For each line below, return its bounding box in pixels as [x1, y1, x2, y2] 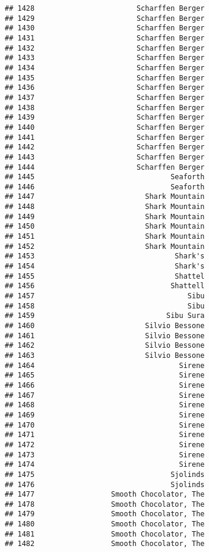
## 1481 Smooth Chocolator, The [5, 529, 205, 538]
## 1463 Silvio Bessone [5, 351, 205, 360]
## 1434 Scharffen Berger [5, 63, 205, 72]
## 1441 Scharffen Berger [5, 133, 205, 142]
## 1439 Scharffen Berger [5, 113, 205, 122]
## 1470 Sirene [5, 420, 205, 429]
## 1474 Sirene [5, 460, 205, 469]
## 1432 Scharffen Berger [5, 43, 205, 52]
